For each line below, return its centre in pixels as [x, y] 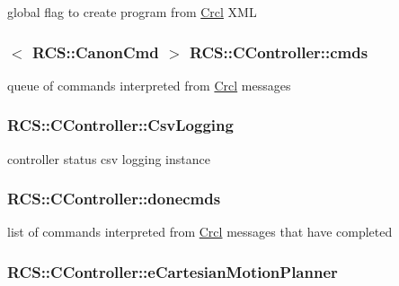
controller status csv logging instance [109, 158]
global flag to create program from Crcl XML [132, 12]
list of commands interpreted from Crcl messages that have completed [200, 232]
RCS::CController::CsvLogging [120, 125]
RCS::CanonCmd [95, 52]
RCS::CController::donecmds [114, 199]
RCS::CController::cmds [279, 52]
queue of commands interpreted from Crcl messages [149, 85]
